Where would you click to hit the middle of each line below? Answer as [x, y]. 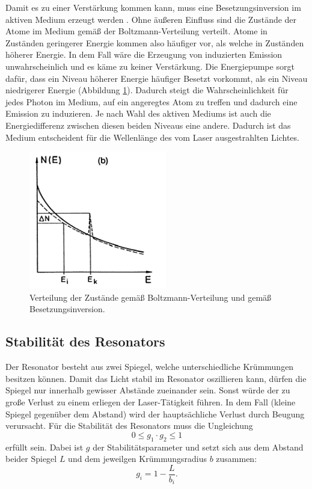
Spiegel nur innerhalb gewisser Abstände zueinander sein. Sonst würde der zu [148, 390]
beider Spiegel [31, 459]
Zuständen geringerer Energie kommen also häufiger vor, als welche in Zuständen [155, 42]
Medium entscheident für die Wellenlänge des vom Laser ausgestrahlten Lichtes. [152, 137]
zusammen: [237, 459]
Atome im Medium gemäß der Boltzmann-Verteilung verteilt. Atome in [136, 31]
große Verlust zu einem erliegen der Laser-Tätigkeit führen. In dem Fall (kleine [151, 402]
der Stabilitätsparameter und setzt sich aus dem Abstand [198, 447]
